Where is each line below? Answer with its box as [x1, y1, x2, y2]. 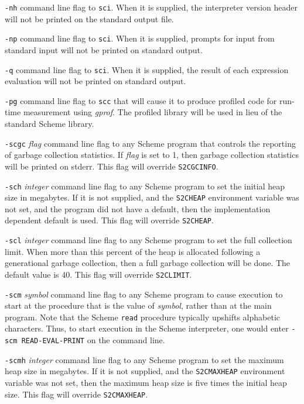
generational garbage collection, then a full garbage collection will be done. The [5, 257, 291, 269]
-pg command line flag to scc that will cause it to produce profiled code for [5, 94, 277, 106]
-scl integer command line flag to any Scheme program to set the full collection [5, 234, 292, 246]
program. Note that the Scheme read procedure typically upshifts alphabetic [5, 310, 280, 323]
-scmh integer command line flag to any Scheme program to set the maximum [5, 353, 284, 365]
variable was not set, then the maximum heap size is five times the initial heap [5, 377, 287, 389]
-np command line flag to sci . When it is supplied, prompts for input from [5, 32, 275, 44]
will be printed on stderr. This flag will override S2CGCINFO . [5, 160, 218, 172]
